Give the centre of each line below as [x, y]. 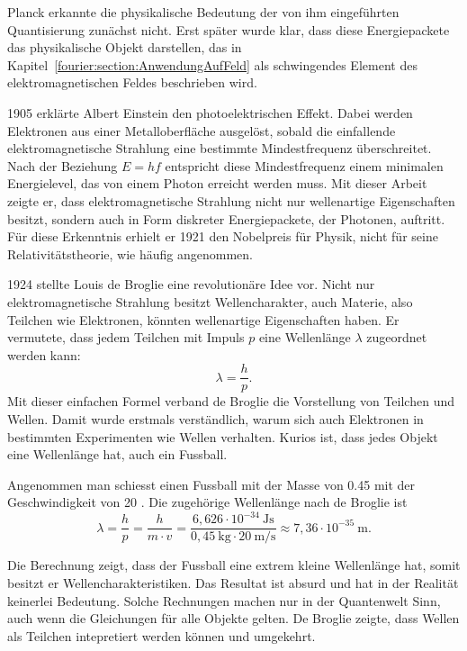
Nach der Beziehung [63, 165]
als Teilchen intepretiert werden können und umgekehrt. [162, 635]
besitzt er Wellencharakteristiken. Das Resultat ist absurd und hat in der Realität [233, 583]
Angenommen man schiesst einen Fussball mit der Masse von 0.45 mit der [211, 484]
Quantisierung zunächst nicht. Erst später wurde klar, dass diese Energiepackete [229, 29]
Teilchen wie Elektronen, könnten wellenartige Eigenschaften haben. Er [203, 319]
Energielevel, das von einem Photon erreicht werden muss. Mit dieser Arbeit [217, 183]
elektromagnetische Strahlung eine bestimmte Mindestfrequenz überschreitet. [220, 148]
